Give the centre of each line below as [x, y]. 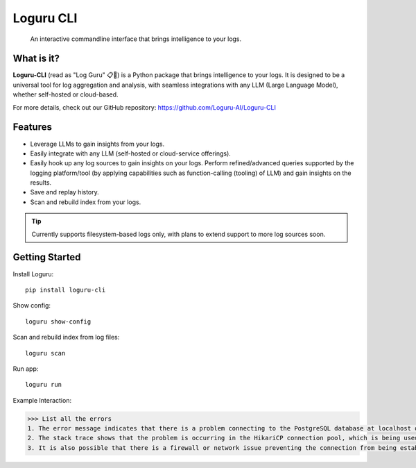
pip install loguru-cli [66, 290]
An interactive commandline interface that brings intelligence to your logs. [136, 39]
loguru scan [45, 353]
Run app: [26, 369]
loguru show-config [58, 321]
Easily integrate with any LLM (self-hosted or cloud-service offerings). [131, 153]
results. [41, 183]
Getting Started [47, 257]
